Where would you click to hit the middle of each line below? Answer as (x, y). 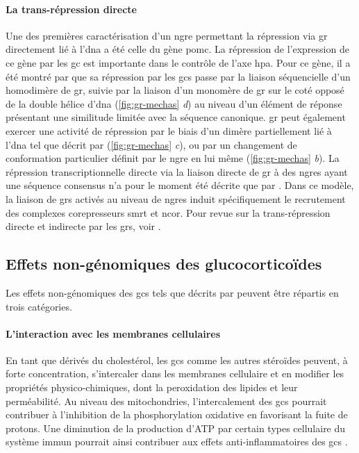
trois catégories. (39, 306)
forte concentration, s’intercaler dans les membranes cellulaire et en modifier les (175, 373)
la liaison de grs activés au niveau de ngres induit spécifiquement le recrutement (176, 198)
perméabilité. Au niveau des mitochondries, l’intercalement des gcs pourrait (166, 401)
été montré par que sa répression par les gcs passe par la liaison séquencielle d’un (178, 76)
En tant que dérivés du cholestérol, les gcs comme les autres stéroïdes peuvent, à (177, 360)
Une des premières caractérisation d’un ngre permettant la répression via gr (167, 35)
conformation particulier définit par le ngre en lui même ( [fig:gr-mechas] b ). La (173, 158)
